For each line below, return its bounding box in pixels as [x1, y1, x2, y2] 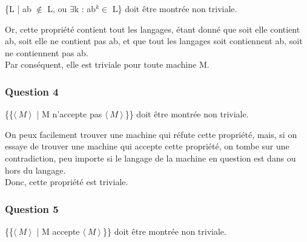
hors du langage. [5, 163, 66, 176]
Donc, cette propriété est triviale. [5, 175, 128, 188]
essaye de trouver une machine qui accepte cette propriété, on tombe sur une [5, 140, 289, 152]
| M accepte [36, 224, 80, 237]
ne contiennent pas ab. [5, 46, 88, 59]
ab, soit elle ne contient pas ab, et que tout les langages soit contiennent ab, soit [5, 34, 303, 47]
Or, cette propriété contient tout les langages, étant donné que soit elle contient [5, 22, 300, 35]
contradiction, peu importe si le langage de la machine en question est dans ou [5, 151, 296, 164]
